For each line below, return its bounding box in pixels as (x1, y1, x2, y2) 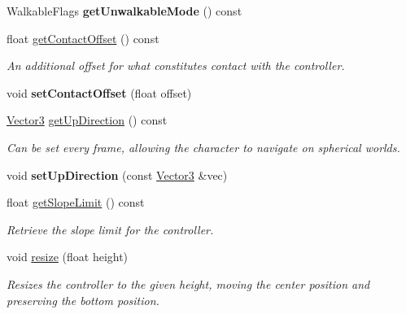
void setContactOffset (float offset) (7, 84, 192, 101)
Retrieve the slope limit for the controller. (7, 220, 214, 238)
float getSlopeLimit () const (7, 194, 145, 211)
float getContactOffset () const (7, 29, 159, 46)
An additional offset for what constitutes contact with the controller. (7, 57, 345, 74)
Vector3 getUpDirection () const (7, 111, 168, 129)
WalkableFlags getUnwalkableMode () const (7, 2, 242, 19)
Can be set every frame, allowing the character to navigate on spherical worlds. (7, 138, 400, 155)
